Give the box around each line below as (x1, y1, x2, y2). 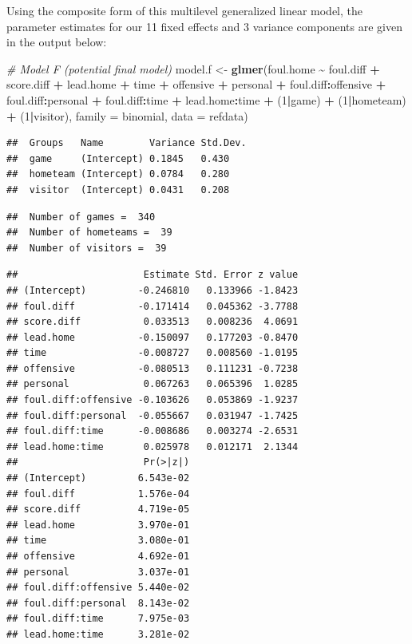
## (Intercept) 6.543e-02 (6, 472, 190, 484)
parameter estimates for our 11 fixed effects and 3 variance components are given (6, 18, 402, 34)
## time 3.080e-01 (6, 535, 190, 547)
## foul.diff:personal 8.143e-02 (6, 597, 190, 609)
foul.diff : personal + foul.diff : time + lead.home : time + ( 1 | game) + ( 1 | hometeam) (6, 91, 406, 108)
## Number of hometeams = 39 (6, 227, 172, 239)
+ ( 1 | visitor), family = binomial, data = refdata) (6, 107, 248, 124)
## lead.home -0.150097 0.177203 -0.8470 (6, 331, 299, 343)
